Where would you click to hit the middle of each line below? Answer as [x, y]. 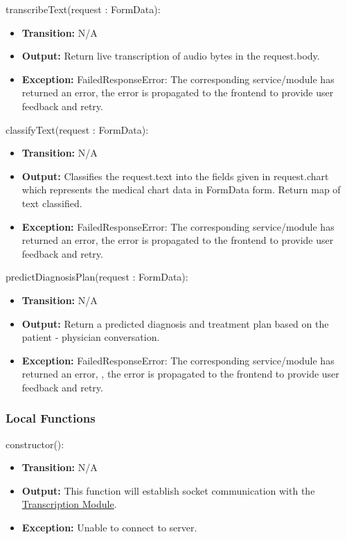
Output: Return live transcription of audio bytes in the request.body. [171, 56]
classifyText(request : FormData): [77, 129]
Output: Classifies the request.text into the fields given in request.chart [175, 176]
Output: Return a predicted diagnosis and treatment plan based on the [175, 323]
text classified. [52, 203]
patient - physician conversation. [91, 337]
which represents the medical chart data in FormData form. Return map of [181, 189]
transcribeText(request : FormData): [83, 9]
